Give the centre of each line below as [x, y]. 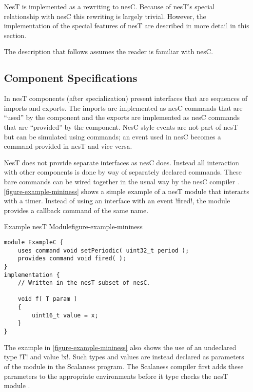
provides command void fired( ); [72, 259]
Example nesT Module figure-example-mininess [73, 226]
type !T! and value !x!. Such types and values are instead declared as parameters [124, 357]
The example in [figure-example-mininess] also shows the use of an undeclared [120, 347]
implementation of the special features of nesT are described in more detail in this [126, 26]
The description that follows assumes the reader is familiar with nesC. [108, 51]
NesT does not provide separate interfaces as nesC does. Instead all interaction [122, 162]
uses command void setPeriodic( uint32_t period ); [103, 250]
